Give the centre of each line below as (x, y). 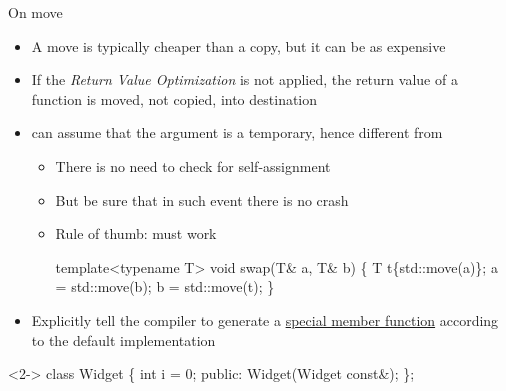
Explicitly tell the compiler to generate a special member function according (265, 319)
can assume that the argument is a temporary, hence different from (237, 132)
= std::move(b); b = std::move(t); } (165, 286)
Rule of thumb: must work (136, 233)
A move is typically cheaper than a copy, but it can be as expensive (238, 45)
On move (35, 12)
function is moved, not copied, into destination (174, 98)
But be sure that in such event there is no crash (202, 199)
